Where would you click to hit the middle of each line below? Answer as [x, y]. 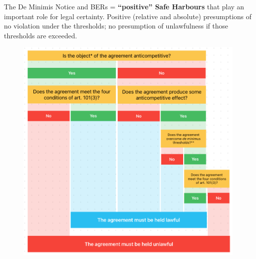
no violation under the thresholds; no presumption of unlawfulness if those [116, 26]
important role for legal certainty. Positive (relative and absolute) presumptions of [128, 16]
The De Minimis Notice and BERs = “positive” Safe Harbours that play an [124, 6]
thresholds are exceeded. [41, 35]
